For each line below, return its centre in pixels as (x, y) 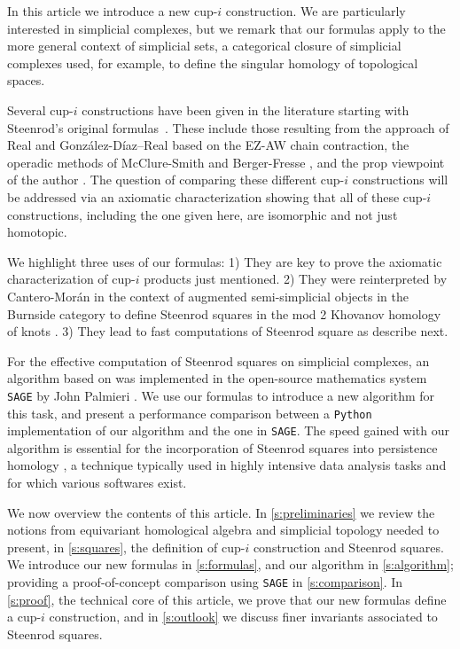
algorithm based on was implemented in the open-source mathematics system (217, 378)
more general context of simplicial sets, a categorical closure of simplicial (204, 46)
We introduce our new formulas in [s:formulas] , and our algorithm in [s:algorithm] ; (230, 564)
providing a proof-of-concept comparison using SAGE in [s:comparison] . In (205, 582)
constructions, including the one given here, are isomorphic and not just (203, 214)
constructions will (400, 180)
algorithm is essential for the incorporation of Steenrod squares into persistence (222, 447)
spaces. (26, 80)
